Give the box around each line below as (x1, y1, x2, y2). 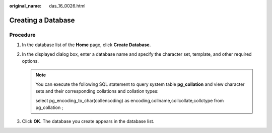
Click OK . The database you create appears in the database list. (22, 118, 155, 124)
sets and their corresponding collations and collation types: (35, 88, 159, 94)
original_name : (9, 3, 42, 9)
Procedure (9, 31, 36, 38)
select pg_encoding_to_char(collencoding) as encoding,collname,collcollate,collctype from (35, 97, 224, 103)
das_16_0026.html (49, 3, 86, 9)
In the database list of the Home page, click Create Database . (22, 42, 151, 48)
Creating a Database (9, 16, 75, 25)
